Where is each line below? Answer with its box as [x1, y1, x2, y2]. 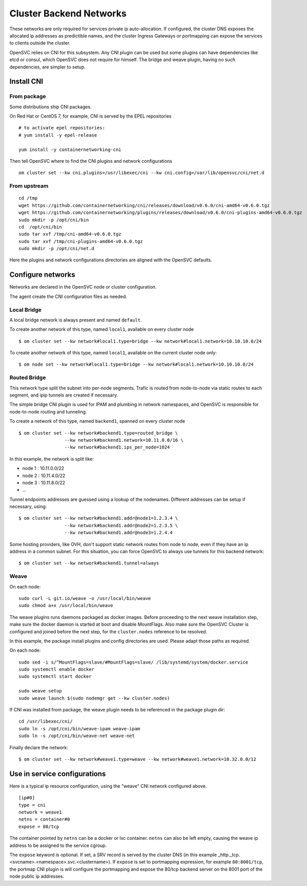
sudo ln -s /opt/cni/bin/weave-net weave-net [18, 733, 135, 739]
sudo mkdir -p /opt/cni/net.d [18, 246, 95, 252]
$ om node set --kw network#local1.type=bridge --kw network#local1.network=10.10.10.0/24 [18, 362, 254, 367]
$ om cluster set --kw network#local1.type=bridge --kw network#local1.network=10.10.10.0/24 [18, 338, 262, 344]
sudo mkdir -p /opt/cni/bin [18, 217, 89, 223]
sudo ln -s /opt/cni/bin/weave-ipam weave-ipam [18, 726, 140, 731]
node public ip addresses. [9, 873, 64, 879]
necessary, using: [9, 503, 47, 510]
